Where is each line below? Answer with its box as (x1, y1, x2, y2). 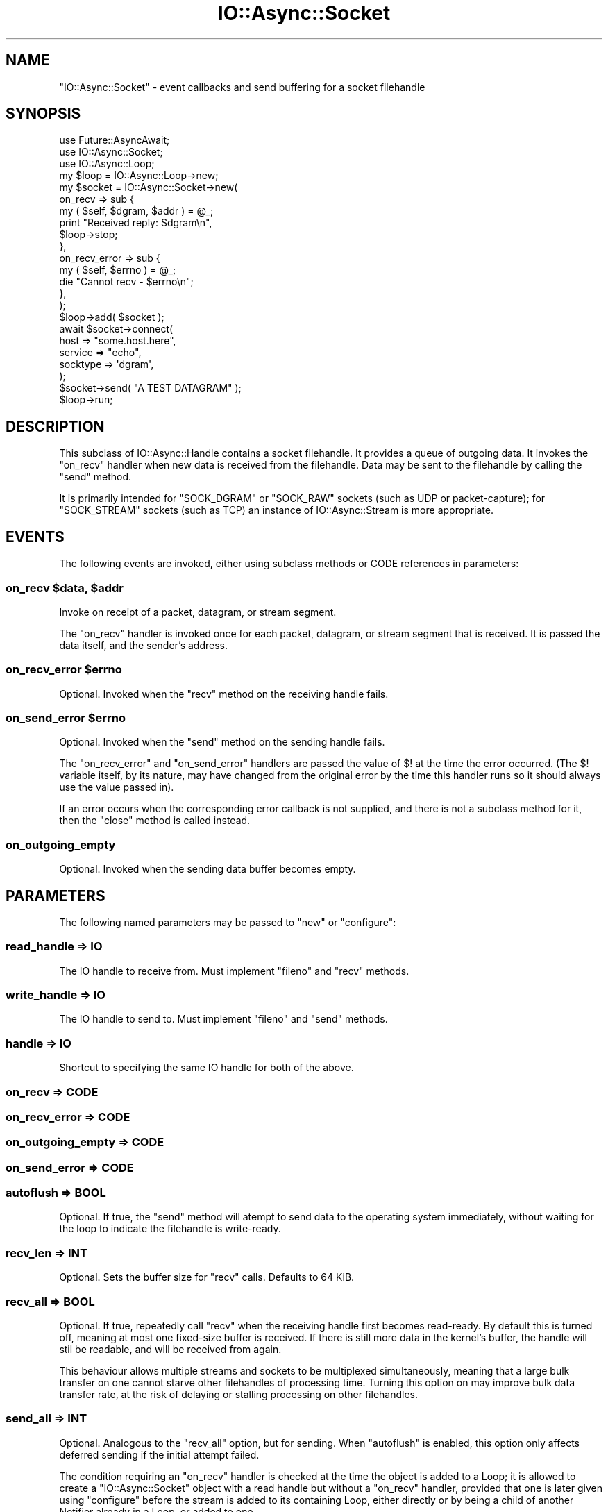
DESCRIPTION (6, 417, 105, 435)
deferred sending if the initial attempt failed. (59, 1448, 260, 1461)
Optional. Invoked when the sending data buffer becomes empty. (59, 863, 356, 875)
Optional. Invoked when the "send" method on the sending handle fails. (59, 736, 385, 748)
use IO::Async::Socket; (59, 146, 163, 158)
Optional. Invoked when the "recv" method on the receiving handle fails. (59, 687, 389, 700)
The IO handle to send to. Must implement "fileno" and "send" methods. (59, 1013, 388, 1025)
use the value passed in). (59, 781, 174, 793)
